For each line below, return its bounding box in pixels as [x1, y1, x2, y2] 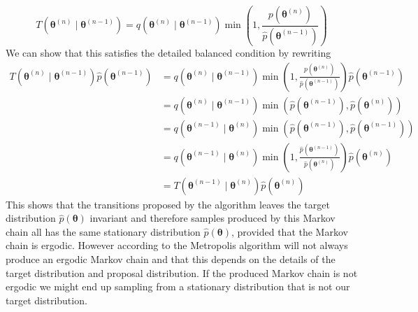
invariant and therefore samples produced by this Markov [89, 211, 336, 225]
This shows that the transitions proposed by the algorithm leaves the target [6, 197, 330, 211]
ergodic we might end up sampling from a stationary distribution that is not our [6, 279, 350, 294]
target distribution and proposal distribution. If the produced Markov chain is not [6, 265, 358, 280]
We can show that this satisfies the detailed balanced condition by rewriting [6, 45, 331, 59]
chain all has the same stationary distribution [6, 224, 201, 239]
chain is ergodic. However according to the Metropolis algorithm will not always [6, 238, 348, 253]
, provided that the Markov [231, 224, 348, 239]
